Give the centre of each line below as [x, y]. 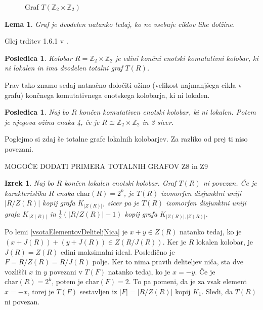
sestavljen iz [98, 291]
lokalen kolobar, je [224, 241]
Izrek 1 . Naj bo [29, 183]
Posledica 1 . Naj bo [37, 112]
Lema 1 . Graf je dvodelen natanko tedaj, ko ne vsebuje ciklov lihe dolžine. [120, 24]
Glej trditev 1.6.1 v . [36, 41]
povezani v [66, 271]
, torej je [41, 291]
